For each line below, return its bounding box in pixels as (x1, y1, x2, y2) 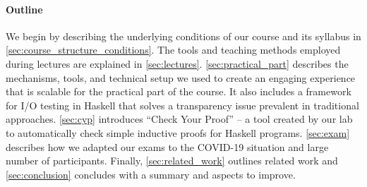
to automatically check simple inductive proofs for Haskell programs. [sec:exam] (6, 125, 350, 140)
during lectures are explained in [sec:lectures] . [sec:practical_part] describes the (6, 56, 349, 71)
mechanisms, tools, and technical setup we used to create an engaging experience (6, 70, 356, 85)
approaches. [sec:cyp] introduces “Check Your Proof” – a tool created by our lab (6, 111, 353, 126)
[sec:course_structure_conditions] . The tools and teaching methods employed (6, 42, 341, 57)
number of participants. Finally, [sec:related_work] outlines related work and (6, 153, 338, 168)
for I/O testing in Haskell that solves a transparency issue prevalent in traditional (6, 97, 359, 112)
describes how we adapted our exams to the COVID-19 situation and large (6, 139, 329, 154)
